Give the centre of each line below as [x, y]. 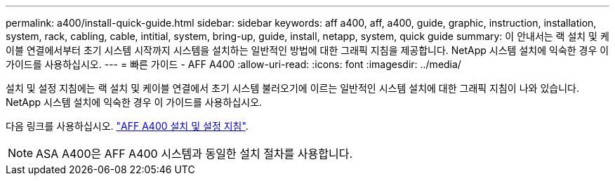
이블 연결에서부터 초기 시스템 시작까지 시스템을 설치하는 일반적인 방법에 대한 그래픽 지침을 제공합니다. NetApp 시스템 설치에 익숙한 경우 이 [307, 50]
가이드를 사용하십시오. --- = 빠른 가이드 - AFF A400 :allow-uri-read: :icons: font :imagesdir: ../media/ [233, 64]
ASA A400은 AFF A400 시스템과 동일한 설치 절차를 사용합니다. [194, 154]
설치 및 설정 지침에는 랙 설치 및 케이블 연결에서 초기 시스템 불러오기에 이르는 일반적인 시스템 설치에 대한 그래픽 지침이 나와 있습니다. [292, 88]
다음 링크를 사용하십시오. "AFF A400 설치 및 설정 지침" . [127, 126]
